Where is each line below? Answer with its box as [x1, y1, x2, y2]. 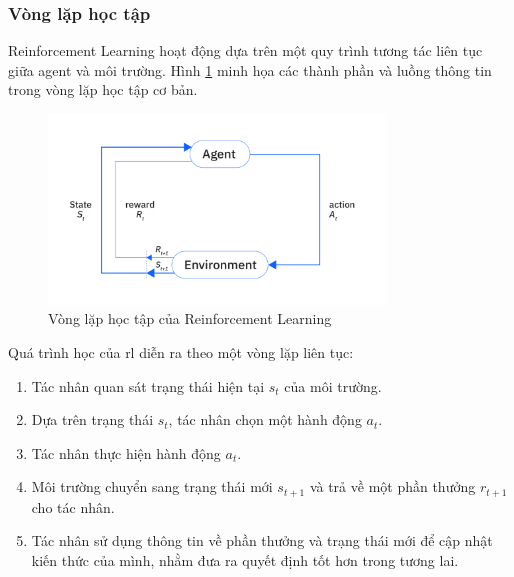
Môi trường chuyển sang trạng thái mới [31, 476, 273, 497]
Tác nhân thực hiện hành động [31, 442, 221, 463]
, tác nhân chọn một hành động [168, 409, 362, 430]
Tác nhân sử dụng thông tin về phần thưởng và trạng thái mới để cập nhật [31, 530, 493, 551]
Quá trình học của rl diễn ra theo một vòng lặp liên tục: [8, 341, 354, 362]
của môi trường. [284, 375, 382, 396]
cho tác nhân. [31, 496, 115, 517]
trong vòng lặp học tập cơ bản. [8, 79, 198, 100]
